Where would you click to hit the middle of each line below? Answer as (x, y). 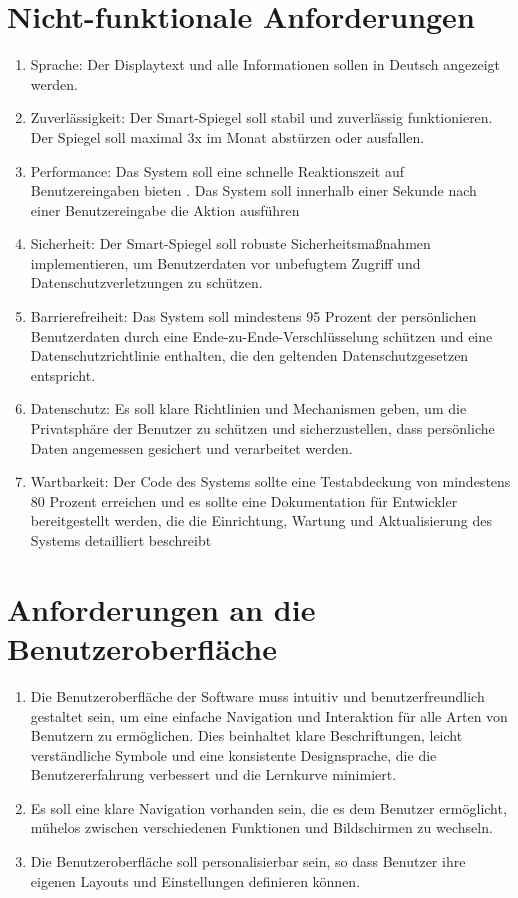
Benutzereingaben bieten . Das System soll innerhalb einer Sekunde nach (253, 190)
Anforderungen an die (161, 608)
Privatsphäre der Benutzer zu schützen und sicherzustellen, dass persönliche (262, 428)
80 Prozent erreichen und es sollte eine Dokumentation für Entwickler (244, 500)
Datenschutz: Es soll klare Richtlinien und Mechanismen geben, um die (248, 408)
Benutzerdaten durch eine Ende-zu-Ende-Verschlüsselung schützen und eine (261, 335)
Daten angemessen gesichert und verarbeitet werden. (191, 447)
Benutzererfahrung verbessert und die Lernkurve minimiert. (213, 774)
